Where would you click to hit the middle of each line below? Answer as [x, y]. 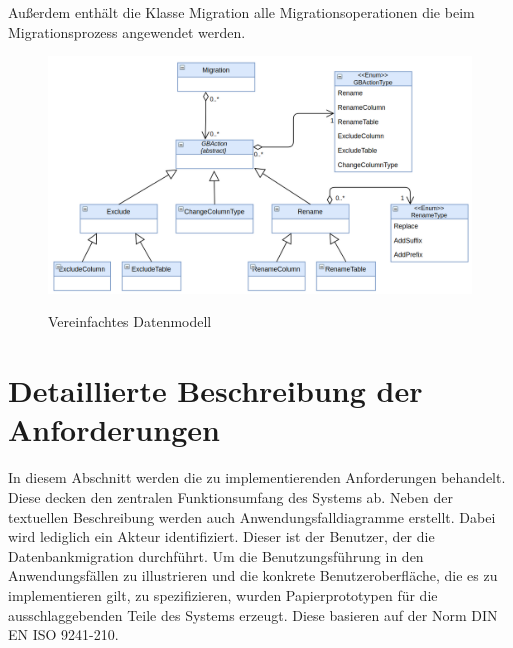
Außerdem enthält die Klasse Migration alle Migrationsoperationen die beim [241, 12]
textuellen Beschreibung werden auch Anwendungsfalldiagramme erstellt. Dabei [252, 516]
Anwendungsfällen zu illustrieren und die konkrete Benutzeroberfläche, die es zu [253, 575]
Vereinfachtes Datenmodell [130, 321]
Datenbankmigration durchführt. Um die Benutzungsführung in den [216, 555]
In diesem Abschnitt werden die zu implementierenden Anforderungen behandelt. [257, 477]
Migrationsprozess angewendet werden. [127, 31]
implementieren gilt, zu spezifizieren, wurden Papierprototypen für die [223, 594]
